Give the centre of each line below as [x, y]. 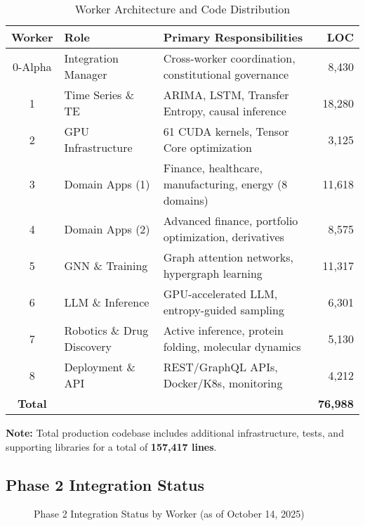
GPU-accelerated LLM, [220, 294]
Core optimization [207, 147]
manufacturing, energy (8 [225, 184]
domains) [186, 200]
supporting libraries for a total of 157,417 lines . [111, 446]
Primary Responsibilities [233, 37]
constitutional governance [226, 74]
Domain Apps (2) [107, 229]
